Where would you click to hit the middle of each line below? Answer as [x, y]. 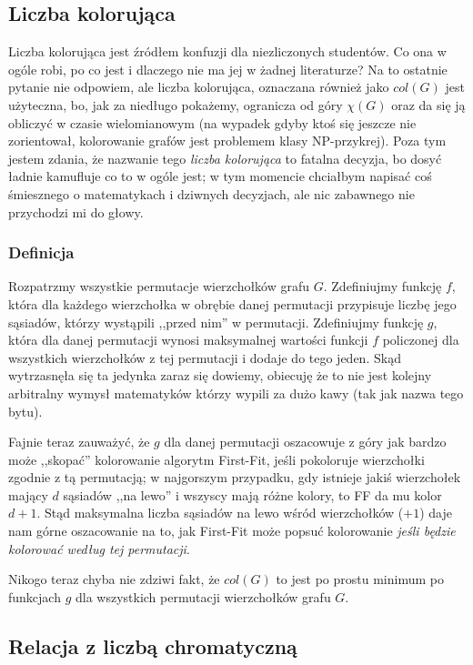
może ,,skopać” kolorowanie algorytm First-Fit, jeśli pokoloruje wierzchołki [216, 459]
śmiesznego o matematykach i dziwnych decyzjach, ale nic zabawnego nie [211, 193]
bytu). [25, 411]
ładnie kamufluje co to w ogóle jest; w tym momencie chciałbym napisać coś [220, 176]
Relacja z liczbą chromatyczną [153, 645]
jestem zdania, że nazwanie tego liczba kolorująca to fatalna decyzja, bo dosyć [225, 158]
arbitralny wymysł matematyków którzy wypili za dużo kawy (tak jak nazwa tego [236, 393]
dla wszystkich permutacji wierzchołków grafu [203, 596]
